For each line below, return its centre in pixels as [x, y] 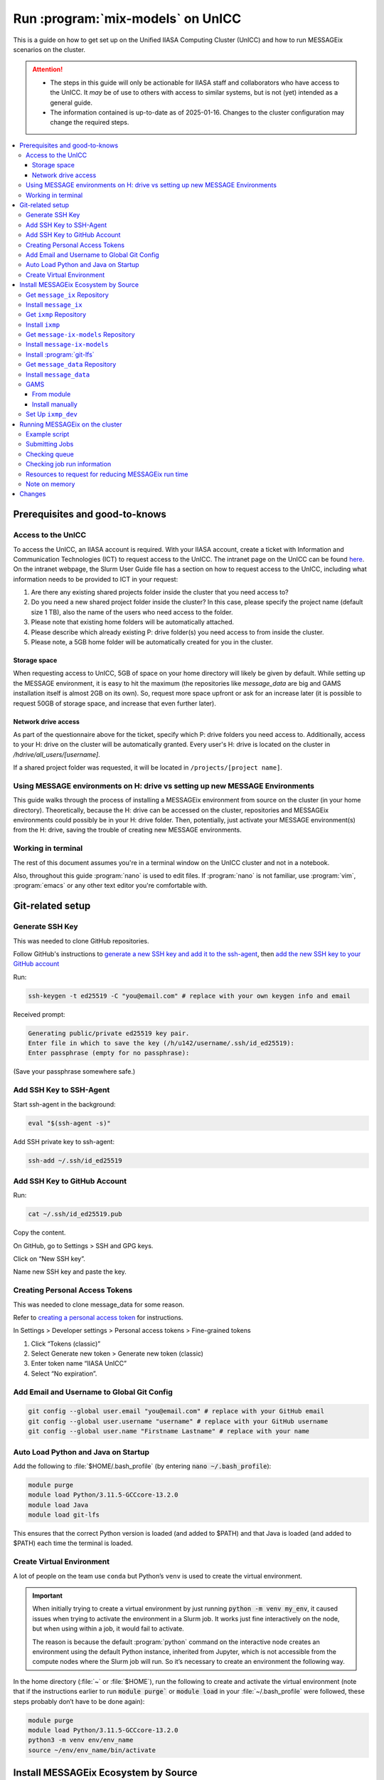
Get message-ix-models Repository [80, 335]
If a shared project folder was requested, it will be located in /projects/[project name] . [148, 768]
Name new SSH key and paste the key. [70, 1272]
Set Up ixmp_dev [52, 414]
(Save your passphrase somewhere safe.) [74, 1072]
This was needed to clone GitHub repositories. [81, 941]
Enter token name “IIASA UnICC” [79, 1363]
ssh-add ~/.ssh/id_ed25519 [75, 1160]
